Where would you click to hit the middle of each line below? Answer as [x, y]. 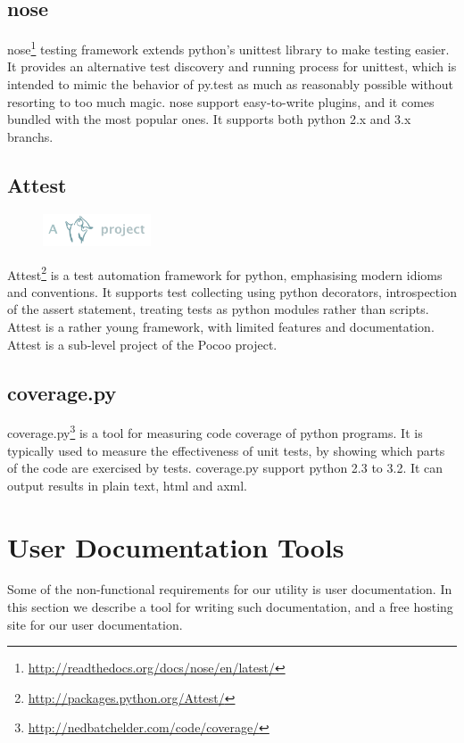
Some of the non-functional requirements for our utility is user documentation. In [230, 589]
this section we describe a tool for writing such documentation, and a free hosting [230, 607]
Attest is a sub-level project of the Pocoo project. [142, 344]
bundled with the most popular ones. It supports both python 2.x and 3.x [209, 119]
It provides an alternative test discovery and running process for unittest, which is [232, 66]
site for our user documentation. [95, 624]
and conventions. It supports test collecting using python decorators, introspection [232, 291]
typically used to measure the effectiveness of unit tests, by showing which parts [226, 450]
